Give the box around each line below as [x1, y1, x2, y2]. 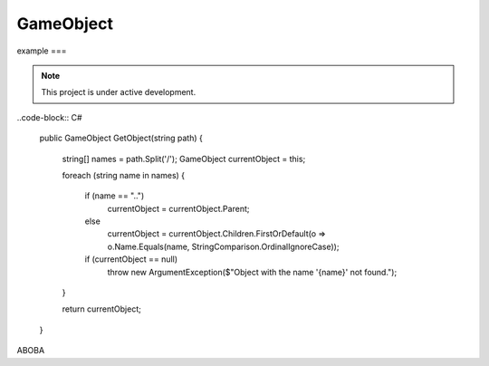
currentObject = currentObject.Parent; [107, 203, 250, 214]
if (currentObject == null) [84, 254, 178, 265]
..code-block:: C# [16, 111, 82, 122]
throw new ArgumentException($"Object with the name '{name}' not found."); [107, 266, 398, 277]
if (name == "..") [84, 190, 145, 201]
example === [16, 45, 67, 56]
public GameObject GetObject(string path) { [39, 132, 203, 144]
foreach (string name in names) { [62, 169, 186, 180]
